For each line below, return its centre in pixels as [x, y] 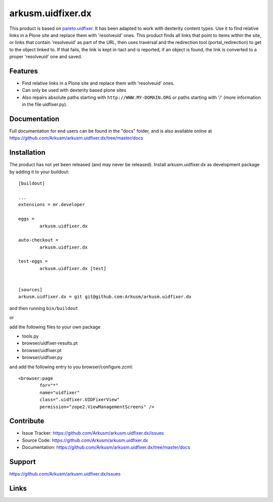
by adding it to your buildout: [39, 172]
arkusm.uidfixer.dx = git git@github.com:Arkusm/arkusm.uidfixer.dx [105, 297]
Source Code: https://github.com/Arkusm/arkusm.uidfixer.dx [85, 440]
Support [22, 462]
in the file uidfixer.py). [45, 104]
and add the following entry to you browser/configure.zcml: [71, 367]
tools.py [30, 336]
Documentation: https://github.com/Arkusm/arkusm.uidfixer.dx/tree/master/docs [106, 447]
